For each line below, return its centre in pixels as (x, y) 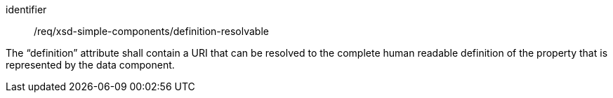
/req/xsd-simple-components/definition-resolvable (151, 31)
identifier (26, 9)
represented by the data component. (90, 65)
